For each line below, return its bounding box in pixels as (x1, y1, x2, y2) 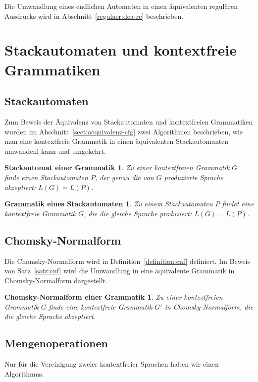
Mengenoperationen (4, 335, 108, 351)
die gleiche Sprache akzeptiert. (4, 311, 96, 321)
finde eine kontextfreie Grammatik (49, 301, 153, 312)
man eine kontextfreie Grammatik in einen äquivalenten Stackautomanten (4, 136, 229, 146)
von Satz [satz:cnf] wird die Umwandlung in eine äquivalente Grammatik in (4, 265, 235, 276)
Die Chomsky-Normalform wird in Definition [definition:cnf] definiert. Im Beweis (4, 255, 250, 266)
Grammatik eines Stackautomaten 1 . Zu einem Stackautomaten (4, 198, 213, 209)
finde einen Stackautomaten (4, 172, 88, 182)
